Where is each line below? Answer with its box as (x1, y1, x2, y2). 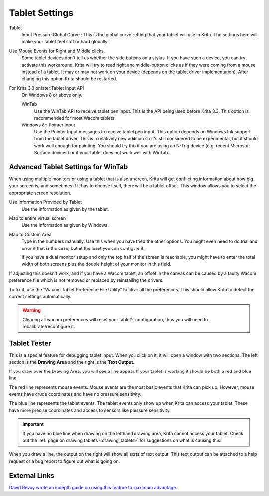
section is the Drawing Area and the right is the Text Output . (9, 359, 134, 365)
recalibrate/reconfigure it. (22, 324, 75, 330)
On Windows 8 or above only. (21, 92, 82, 98)
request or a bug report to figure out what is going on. (9, 458, 120, 464)
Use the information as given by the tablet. (21, 206, 109, 212)
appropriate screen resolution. (9, 190, 72, 196)
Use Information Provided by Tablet (9, 199, 82, 205)
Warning (22, 307, 41, 313)
